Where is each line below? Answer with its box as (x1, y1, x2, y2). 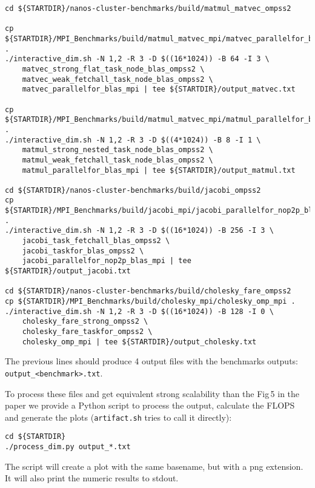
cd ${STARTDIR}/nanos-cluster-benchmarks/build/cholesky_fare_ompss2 (5, 287, 291, 296)
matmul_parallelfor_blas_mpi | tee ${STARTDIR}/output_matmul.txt (22, 165, 296, 175)
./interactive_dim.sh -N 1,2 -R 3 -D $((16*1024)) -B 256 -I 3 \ (5, 226, 274, 235)
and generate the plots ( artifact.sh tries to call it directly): (5, 410, 232, 423)
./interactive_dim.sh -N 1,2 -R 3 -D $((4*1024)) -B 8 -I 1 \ (5, 135, 261, 144)
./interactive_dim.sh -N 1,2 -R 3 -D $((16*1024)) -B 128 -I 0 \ (5, 307, 274, 316)
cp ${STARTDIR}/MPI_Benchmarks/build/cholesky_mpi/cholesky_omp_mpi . (5, 297, 296, 306)
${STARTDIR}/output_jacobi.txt (5, 267, 131, 276)
